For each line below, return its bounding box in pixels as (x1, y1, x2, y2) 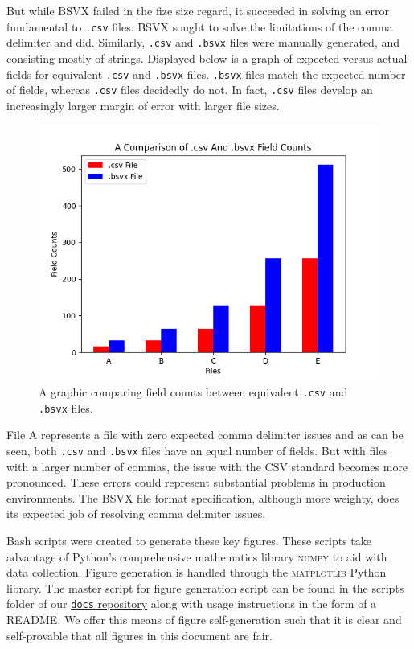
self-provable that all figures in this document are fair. (6, 626, 273, 643)
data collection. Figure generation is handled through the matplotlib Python (6, 564, 387, 581)
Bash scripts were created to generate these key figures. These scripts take (6, 532, 371, 548)
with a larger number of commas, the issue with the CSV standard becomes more (6, 458, 408, 474)
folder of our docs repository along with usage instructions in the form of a (6, 595, 377, 612)
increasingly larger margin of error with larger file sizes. (6, 97, 280, 113)
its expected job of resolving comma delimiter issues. (6, 505, 266, 522)
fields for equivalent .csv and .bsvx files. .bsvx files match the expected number (6, 65, 406, 82)
